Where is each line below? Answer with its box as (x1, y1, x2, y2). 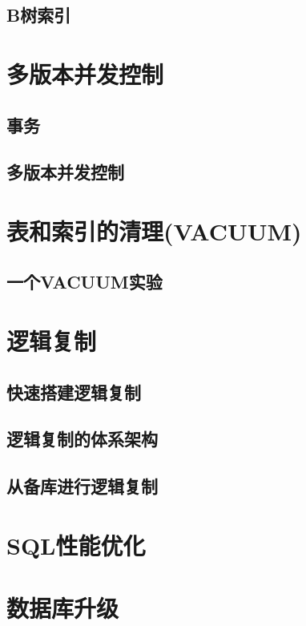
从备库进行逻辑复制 (6, 474, 158, 499)
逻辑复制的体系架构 (6, 426, 158, 451)
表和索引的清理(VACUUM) (6, 214, 302, 247)
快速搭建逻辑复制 (6, 379, 141, 404)
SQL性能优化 (6, 528, 146, 561)
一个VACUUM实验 (6, 269, 163, 294)
